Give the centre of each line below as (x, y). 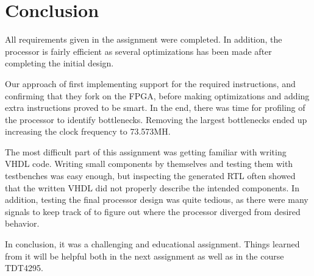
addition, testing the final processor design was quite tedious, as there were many (157, 200)
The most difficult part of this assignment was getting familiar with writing (146, 151)
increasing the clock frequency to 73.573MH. (88, 131)
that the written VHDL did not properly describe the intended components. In (152, 187)
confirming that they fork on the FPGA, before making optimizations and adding (157, 95)
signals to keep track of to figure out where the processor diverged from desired (153, 211)
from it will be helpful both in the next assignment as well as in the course (145, 256)
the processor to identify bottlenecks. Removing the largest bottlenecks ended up (156, 119)
